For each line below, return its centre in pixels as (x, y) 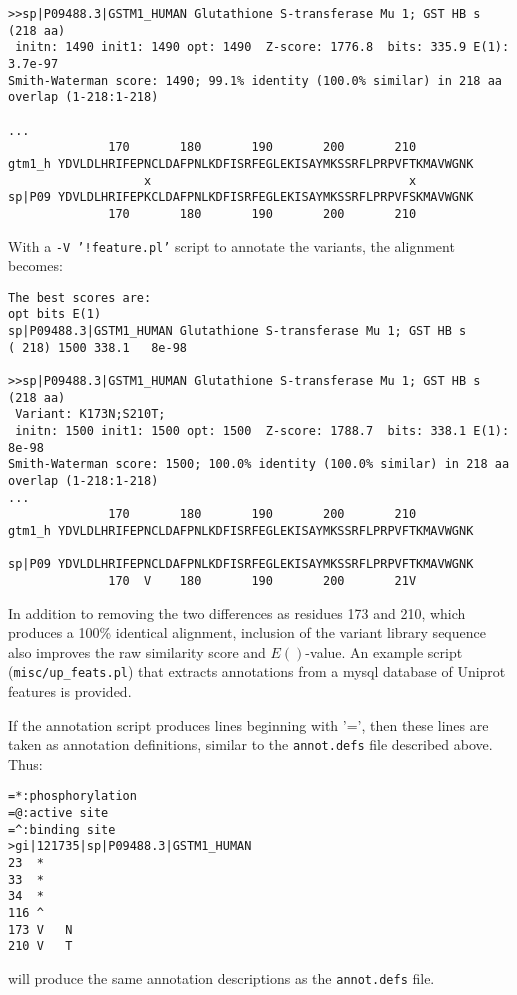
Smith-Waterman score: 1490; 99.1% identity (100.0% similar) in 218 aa (255, 80)
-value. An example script (384, 651)
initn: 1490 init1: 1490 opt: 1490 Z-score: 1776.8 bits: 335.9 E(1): (262, 47)
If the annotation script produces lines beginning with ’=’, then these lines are (248, 724)
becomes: (35, 265)
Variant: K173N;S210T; (90, 414)
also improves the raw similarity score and (137, 651)
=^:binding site (62, 829)
